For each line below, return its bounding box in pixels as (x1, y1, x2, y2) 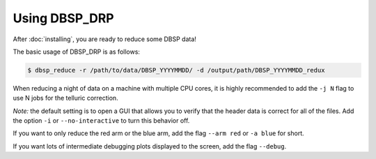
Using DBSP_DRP (13, 10, 114, 26)
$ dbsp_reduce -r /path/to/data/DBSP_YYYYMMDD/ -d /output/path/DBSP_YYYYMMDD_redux (27, 66, 325, 74)
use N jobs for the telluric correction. (13, 94, 118, 103)
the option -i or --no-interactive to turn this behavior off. (13, 116, 190, 125)
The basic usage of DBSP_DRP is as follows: (13, 47, 141, 56)
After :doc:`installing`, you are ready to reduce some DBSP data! (13, 35, 196, 43)
